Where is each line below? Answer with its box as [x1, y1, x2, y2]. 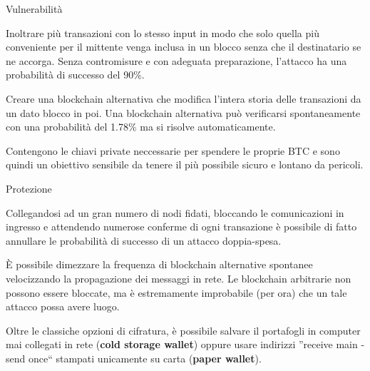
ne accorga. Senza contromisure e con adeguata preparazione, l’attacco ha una [6, 53, 347, 68]
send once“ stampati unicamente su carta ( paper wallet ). [6, 350, 262, 365]
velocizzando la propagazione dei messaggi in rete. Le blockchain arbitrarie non [6, 270, 351, 285]
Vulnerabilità [6, 1, 63, 16]
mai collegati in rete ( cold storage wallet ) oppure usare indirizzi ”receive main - [6, 337, 365, 352]
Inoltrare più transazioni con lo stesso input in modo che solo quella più [6, 25, 319, 40]
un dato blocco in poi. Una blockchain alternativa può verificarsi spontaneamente [6, 105, 361, 120]
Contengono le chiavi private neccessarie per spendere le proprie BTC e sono [6, 143, 340, 158]
